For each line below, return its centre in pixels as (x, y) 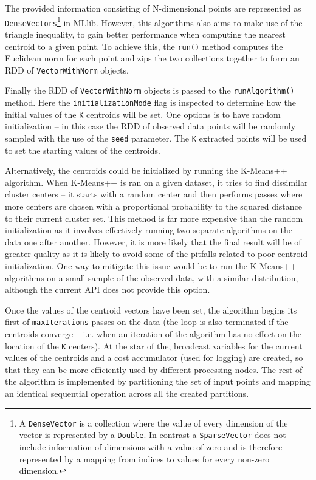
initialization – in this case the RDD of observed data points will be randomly (150, 126)
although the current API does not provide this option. (108, 290)
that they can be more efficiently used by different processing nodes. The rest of (154, 369)
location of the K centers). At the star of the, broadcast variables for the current (154, 345)
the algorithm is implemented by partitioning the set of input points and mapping (158, 381)
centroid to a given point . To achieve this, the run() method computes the (144, 46)
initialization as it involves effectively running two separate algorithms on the (149, 230)
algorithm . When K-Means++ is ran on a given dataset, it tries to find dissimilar (156, 182)
